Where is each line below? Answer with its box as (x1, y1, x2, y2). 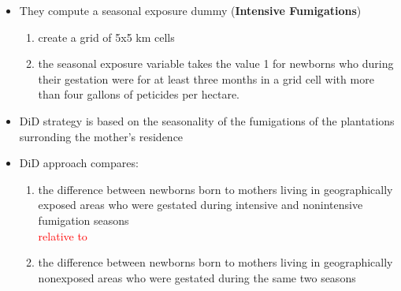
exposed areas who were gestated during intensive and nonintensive (38, 196, 363, 213)
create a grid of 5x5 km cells (38, 28, 175, 45)
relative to (38, 227, 87, 244)
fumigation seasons (38, 211, 129, 228)
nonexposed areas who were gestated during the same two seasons (38, 269, 356, 285)
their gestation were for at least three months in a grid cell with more (38, 70, 374, 87)
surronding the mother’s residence (19, 128, 184, 144)
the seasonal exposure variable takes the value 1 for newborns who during (38, 55, 394, 72)
